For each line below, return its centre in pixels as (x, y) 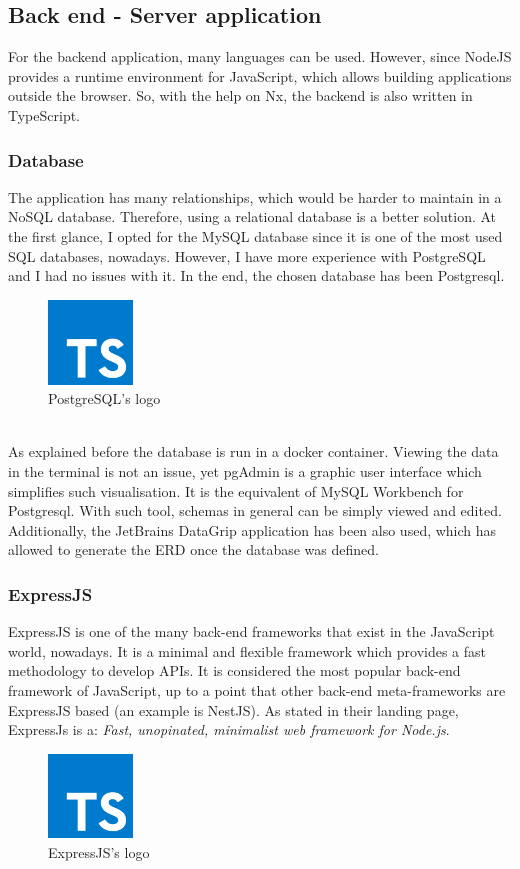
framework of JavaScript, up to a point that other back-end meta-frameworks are (257, 689)
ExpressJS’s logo (99, 852)
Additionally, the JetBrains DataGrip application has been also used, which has (252, 529)
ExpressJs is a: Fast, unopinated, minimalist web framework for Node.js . (229, 729)
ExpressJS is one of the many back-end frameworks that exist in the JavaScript (251, 631)
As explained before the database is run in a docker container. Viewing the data (253, 451)
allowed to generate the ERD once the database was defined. (193, 549)
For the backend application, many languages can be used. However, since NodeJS (260, 56)
